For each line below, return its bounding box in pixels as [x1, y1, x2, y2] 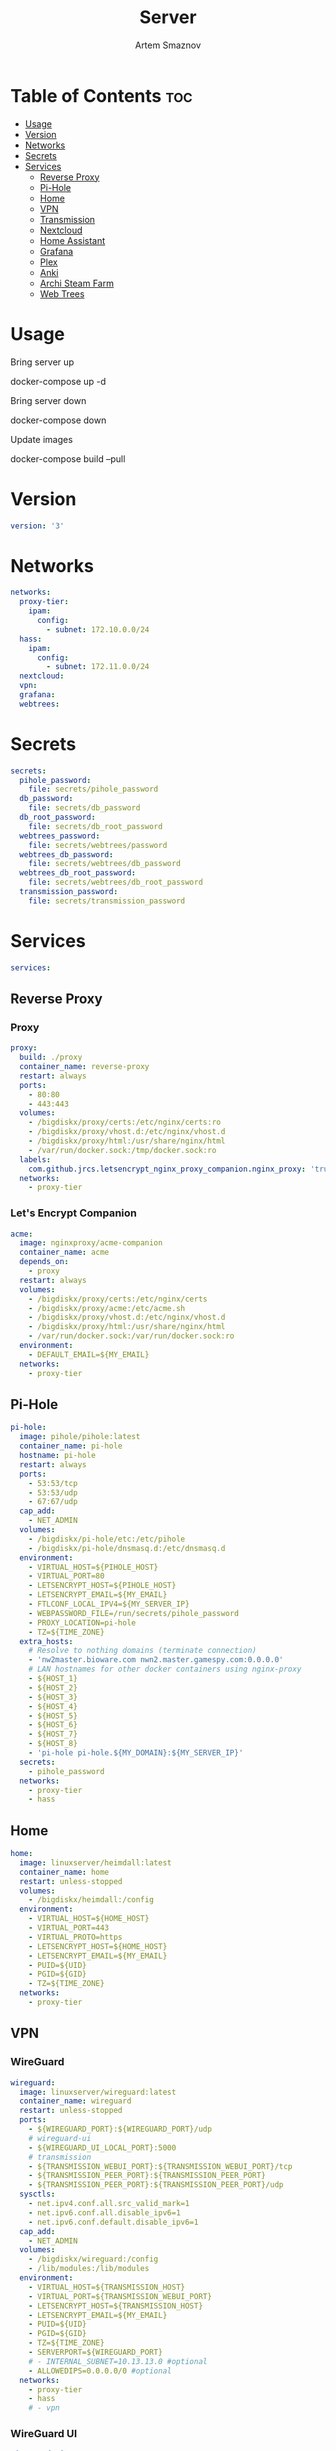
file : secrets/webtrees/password [28, 840, 168, 850]
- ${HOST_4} [28, 1701, 78, 1711]
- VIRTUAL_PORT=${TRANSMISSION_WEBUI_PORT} [28, 2291, 213, 2301]
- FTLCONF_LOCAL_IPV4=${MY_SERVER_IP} [28, 1599, 190, 1610]
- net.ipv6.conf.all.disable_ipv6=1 [28, 2207, 182, 2218]
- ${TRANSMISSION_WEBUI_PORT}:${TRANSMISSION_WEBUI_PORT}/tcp [28, 2161, 293, 2171]
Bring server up [10, 356, 75, 368]
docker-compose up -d [10, 375, 107, 387]
